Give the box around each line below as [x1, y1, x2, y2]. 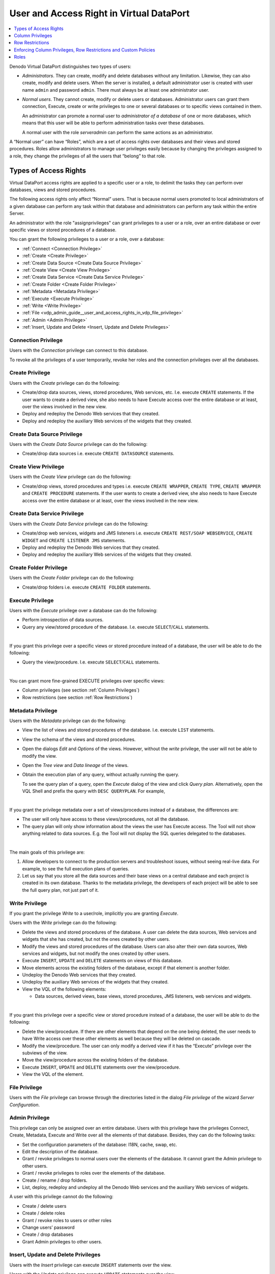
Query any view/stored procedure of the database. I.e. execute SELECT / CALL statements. [22, 624, 210, 630]
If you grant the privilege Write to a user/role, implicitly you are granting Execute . [9, 910, 179, 916]
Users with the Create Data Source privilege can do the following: [9, 441, 148, 447]
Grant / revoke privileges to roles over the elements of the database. [22, 1170, 166, 1176]
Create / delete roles [22, 1210, 66, 1216]
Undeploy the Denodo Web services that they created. [22, 972, 136, 978]
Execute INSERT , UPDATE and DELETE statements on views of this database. [22, 958, 183, 964]
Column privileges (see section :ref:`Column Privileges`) [22, 687, 140, 693]
